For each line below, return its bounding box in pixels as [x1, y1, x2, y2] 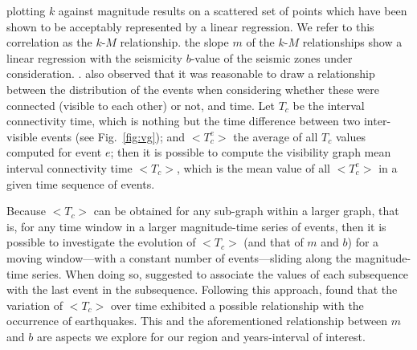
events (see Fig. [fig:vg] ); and [41, 128, 186, 144]
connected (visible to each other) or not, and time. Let [6, 96, 275, 113]
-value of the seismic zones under [190, 49, 353, 66]
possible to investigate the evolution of [6, 234, 196, 250]
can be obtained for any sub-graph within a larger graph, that [93, 202, 399, 219]
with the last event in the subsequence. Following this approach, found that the [6, 281, 398, 298]
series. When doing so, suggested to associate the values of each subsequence [31, 265, 409, 282]
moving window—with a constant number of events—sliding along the [6, 249, 352, 266]
